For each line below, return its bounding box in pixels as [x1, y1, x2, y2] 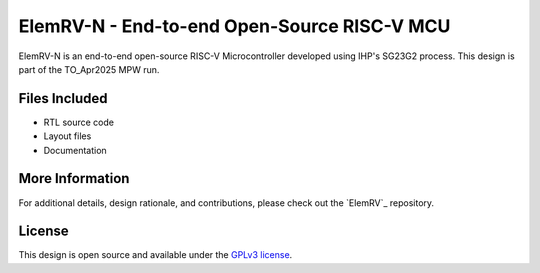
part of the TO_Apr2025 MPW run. [18, 63, 160, 75]
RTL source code [43, 116, 115, 128]
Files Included [18, 90, 109, 107]
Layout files [43, 130, 92, 142]
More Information [18, 170, 130, 187]
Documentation [43, 144, 107, 156]
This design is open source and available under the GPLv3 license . [18, 249, 293, 261]
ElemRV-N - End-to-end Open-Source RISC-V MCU [18, 15, 451, 37]
